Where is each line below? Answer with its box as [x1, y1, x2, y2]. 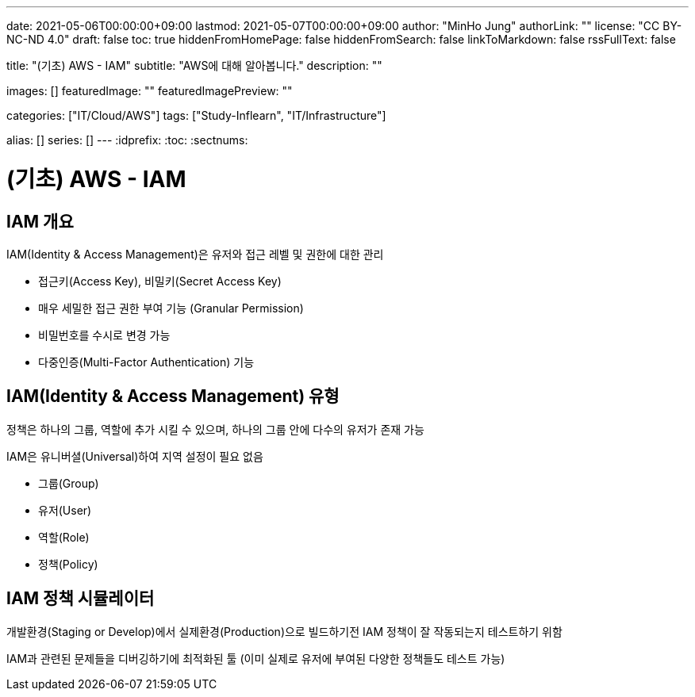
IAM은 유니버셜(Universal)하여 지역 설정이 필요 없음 [6, 449, 263, 463]
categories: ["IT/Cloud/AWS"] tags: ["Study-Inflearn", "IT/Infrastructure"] [6, 109, 386, 122]
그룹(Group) [38, 476, 99, 490]
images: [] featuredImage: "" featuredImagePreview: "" [6, 84, 293, 98]
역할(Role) [38, 530, 90, 544]
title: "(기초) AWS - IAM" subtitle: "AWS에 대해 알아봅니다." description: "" [6, 59, 382, 72]
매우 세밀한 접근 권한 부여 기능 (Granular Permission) [38, 301, 304, 315]
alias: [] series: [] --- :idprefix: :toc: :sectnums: [6, 133, 248, 147]
